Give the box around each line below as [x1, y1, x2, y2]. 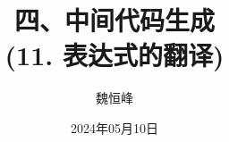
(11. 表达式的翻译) [4, 37, 225, 73]
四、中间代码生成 [13, 2, 215, 38]
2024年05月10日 [71, 118, 158, 137]
